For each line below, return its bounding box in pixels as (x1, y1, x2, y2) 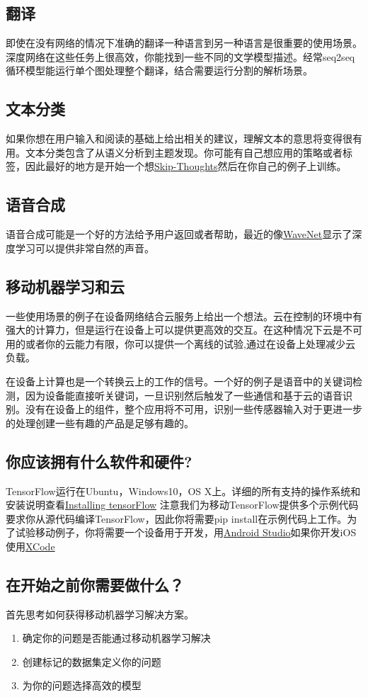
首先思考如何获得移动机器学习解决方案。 (6, 606, 194, 621)
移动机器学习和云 (6, 275, 125, 297)
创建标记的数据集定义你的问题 (22, 654, 161, 669)
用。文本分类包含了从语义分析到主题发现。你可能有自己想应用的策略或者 (6, 144, 343, 159)
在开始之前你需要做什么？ (6, 573, 184, 595)
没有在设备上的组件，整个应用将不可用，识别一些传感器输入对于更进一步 (25, 402, 362, 416)
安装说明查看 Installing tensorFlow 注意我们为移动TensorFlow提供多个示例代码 (6, 497, 359, 512)
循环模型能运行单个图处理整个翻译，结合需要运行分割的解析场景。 (6, 63, 313, 78)
